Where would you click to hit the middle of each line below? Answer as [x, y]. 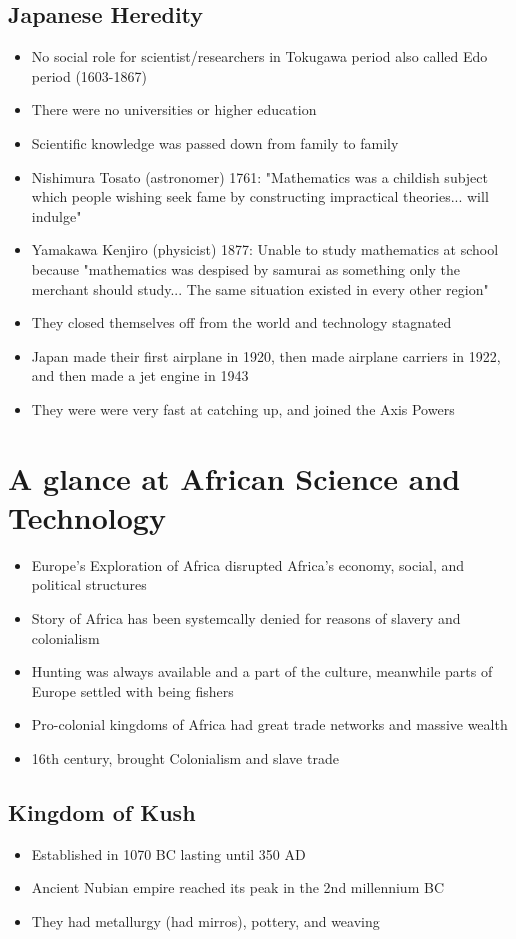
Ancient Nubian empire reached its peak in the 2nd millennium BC [237, 887]
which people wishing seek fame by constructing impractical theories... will [260, 196]
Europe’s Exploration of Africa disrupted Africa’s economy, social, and [248, 564]
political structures [89, 584]
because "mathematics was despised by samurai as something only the [245, 268]
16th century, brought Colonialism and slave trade [185, 757]
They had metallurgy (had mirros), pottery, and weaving [205, 920]
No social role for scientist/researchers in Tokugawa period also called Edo [259, 56]
